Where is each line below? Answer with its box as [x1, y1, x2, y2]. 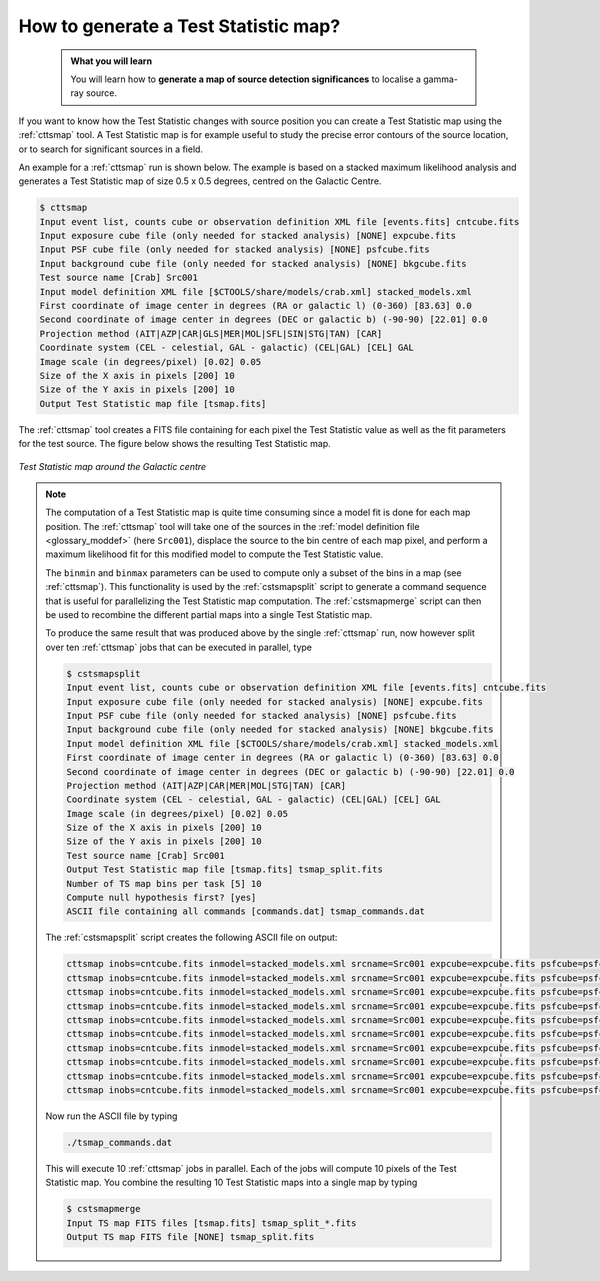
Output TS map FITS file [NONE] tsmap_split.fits [66, 1231, 315, 1243]
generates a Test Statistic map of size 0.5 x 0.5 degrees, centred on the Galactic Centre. [18, 175, 382, 187]
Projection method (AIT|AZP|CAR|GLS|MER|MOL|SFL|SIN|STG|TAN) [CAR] [39, 328, 383, 339]
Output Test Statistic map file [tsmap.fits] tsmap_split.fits [66, 864, 384, 875]
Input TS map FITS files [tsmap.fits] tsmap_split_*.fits [66, 1217, 357, 1229]
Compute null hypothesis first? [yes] [66, 892, 257, 904]
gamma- [423, 73, 459, 85]
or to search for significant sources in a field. [18, 143, 204, 155]
